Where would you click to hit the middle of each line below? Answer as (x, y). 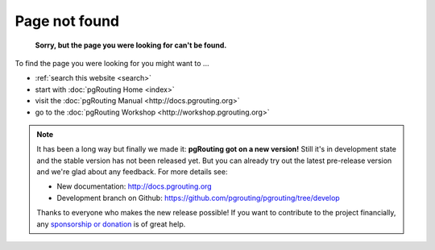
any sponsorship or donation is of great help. (111, 224)
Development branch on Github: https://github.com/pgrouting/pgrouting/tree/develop (198, 198)
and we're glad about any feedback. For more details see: (132, 172)
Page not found (67, 21)
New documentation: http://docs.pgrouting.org (135, 186)
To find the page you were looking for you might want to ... (112, 63)
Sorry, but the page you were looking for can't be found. (131, 45)
